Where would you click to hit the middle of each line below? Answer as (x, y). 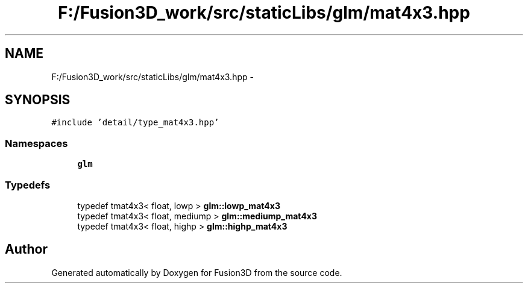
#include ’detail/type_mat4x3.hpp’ (135, 123)
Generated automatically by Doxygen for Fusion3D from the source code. (197, 272)
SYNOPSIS (38, 100)
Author (26, 249)
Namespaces (36, 143)
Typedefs (28, 185)
